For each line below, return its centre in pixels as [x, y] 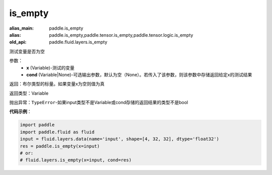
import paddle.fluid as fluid [57, 132]
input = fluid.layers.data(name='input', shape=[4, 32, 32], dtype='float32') [119, 139]
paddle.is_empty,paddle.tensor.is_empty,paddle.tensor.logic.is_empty [121, 35]
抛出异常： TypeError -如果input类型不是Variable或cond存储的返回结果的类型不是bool [99, 103]
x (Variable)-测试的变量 [51, 67]
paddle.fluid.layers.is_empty [78, 42]
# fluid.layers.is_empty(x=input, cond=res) [76, 160]
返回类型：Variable [29, 93]
